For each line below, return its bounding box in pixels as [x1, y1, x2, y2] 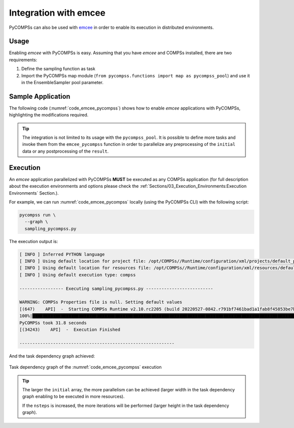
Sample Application [9, 92, 71, 100]
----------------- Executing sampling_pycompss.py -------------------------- [19, 286, 213, 291]
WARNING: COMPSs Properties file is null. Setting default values [19, 299, 182, 305]
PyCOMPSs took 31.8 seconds [19, 320, 87, 325]
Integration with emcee [9, 7, 105, 18]
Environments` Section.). [9, 190, 59, 196]
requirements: [9, 57, 38, 63]
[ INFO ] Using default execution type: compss [19, 272, 136, 277]
